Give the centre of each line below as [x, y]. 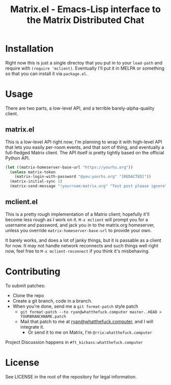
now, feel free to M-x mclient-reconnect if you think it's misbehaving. [77, 251]
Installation [30, 49]
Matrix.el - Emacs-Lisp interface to [85, 9]
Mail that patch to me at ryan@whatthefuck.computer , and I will [87, 322]
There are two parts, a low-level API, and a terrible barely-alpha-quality [80, 108]
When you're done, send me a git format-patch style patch [75, 306]
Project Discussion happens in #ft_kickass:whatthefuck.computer [74, 342]
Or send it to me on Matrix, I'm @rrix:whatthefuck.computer [90, 332]
